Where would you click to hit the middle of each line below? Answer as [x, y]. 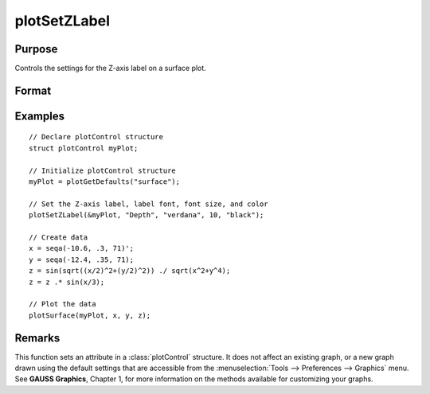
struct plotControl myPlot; [84, 148]
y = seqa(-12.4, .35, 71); [82, 259]
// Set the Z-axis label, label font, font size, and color [149, 204]
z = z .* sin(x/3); [67, 282]
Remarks [37, 338]
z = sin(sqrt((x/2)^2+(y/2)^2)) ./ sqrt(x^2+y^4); [130, 271]
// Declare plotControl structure [96, 137]
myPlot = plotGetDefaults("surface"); [105, 182]
